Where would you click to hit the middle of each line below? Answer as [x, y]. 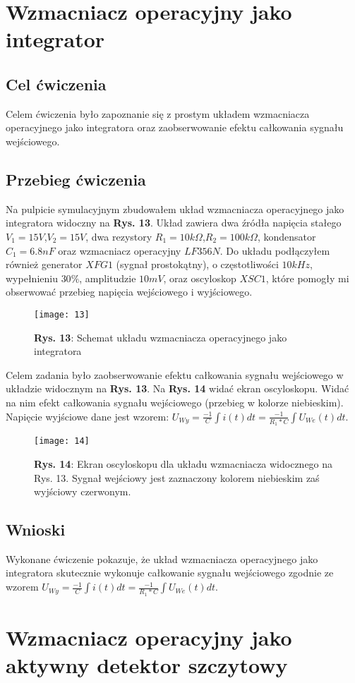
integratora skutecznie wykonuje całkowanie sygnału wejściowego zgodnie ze [170, 573]
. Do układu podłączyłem [275, 250]
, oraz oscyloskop [200, 278]
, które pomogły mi [307, 278]
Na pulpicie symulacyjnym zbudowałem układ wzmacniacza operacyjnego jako [175, 208]
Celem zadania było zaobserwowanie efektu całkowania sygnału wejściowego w [175, 374]
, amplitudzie [108, 278]
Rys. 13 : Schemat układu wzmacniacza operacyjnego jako [161, 337]
